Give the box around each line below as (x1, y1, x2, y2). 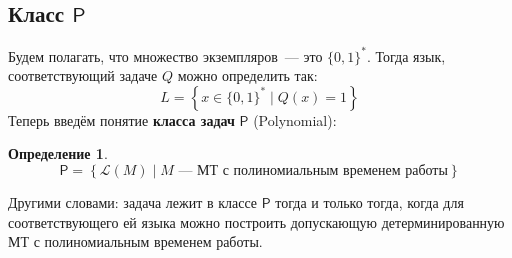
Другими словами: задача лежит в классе (8, 192, 258, 213)
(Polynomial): (253, 109, 337, 130)
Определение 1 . (8, 143, 108, 164)
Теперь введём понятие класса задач (8, 109, 235, 130)
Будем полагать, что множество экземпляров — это (8, 45, 323, 66)
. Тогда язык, (366, 45, 446, 66)
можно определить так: (177, 65, 318, 86)
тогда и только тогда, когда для (275, 192, 464, 213)
